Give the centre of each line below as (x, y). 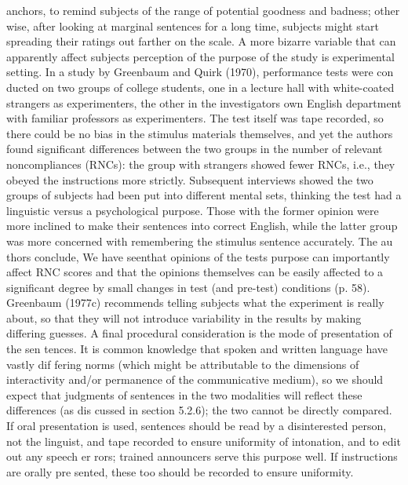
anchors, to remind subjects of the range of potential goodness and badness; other (203, 10)
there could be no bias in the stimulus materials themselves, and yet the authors (200, 133)
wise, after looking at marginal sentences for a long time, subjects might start (193, 26)
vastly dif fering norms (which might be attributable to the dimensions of (183, 364)
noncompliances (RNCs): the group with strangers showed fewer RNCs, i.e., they (201, 164)
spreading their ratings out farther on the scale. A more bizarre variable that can (201, 41)
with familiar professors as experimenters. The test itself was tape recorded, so (195, 118)
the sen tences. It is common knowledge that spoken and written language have (197, 349)
